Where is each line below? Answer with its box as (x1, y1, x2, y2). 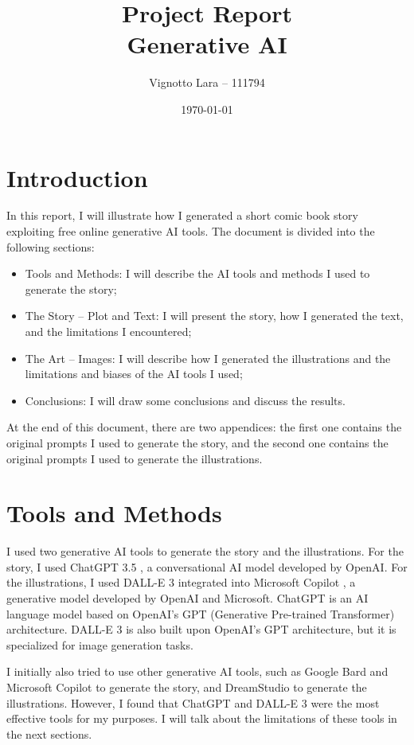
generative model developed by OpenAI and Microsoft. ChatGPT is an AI (6, 590, 369, 607)
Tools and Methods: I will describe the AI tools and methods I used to (25, 265, 370, 282)
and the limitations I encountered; (25, 323, 192, 339)
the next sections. (6, 725, 92, 742)
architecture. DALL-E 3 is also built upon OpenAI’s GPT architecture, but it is (6, 621, 396, 638)
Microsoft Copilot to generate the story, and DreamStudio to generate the (6, 679, 367, 696)
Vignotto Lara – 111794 (149, 74, 265, 91)
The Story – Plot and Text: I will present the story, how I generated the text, (25, 307, 404, 324)
